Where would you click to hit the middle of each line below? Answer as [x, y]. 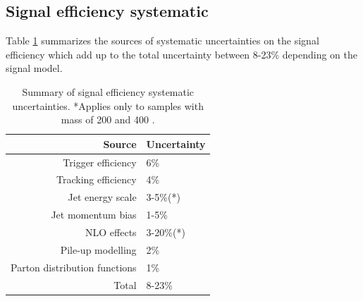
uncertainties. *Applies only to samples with [108, 105]
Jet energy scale [102, 197]
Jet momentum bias [94, 215]
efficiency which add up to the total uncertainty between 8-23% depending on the [181, 54]
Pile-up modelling [98, 249]
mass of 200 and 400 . [108, 119]
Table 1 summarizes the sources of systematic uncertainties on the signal [162, 41]
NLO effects [111, 232]
